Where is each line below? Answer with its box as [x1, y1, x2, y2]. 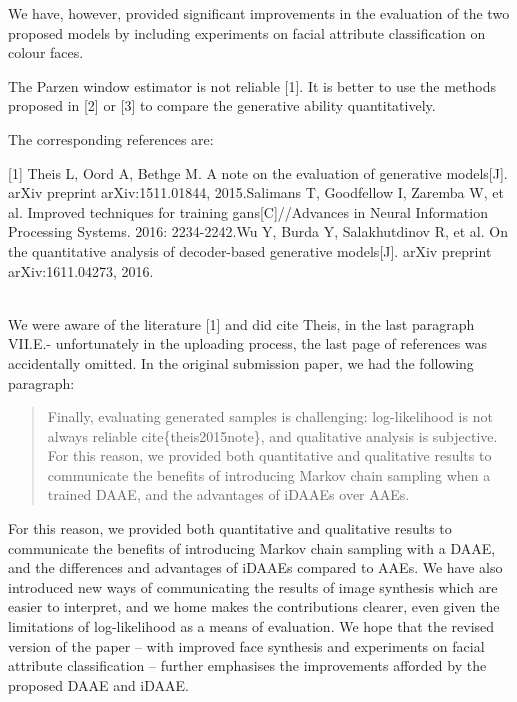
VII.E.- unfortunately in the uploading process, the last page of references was [8, 333, 488, 354]
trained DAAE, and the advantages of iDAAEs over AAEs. [47, 484, 410, 505]
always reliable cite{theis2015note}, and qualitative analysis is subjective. [47, 425, 498, 446]
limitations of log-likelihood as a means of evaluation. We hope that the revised [8, 616, 495, 637]
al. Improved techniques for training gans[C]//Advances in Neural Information [8, 201, 488, 222]
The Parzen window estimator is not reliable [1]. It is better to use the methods [8, 75, 496, 96]
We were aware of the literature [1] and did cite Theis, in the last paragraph [8, 313, 475, 334]
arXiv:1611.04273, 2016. [8, 260, 154, 281]
